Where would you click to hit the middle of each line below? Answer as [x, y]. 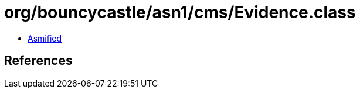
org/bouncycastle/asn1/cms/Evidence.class [180, 12]
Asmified [45, 38]
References [38, 61]
